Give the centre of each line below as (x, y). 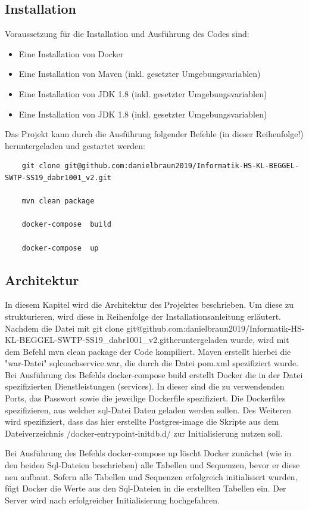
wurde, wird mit (260, 340)
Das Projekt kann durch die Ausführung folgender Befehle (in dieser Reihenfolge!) (154, 134)
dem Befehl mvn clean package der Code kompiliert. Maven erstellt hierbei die (148, 351)
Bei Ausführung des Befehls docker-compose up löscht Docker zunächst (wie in (148, 453)
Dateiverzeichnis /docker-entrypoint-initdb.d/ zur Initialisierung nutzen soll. (144, 433)
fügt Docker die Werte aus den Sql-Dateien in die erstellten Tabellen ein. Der (146, 488)
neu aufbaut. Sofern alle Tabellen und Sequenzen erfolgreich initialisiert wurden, (151, 476)
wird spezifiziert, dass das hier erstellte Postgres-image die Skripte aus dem (142, 421)
